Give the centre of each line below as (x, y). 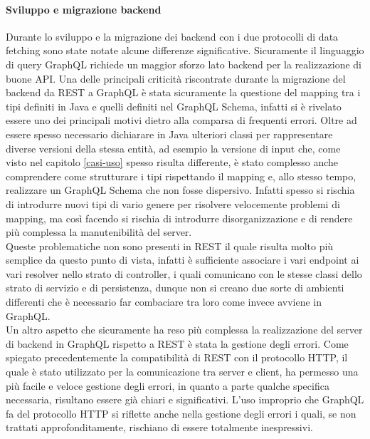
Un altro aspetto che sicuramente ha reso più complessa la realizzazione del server (184, 330)
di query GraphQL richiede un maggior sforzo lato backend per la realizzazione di (184, 64)
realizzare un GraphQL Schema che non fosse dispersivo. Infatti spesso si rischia (180, 190)
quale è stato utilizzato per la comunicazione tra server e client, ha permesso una (182, 372)
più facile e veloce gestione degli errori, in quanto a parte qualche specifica (168, 385)
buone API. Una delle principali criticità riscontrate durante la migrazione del (176, 78)
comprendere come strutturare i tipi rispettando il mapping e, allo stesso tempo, (181, 176)
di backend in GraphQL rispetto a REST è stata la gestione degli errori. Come (177, 343)
